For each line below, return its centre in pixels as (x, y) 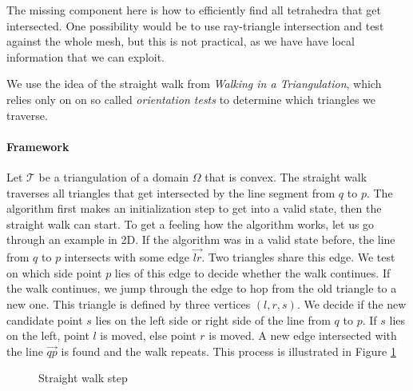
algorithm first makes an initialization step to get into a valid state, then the (194, 208)
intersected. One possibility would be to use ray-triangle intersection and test (195, 25)
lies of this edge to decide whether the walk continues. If (252, 272)
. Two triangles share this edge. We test (298, 257)
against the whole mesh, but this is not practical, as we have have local (181, 41)
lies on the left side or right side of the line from (213, 319)
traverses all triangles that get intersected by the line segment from (171, 192)
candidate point (45, 319)
